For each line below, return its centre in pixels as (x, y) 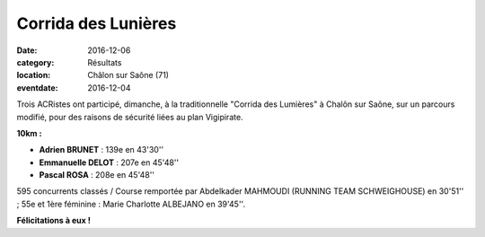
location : (34, 75)
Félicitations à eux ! (54, 221)
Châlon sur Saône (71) (128, 75)
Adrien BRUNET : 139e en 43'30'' (101, 150)
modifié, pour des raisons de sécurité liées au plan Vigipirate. (130, 117)
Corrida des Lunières (97, 23)
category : (35, 62)
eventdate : (37, 88)
